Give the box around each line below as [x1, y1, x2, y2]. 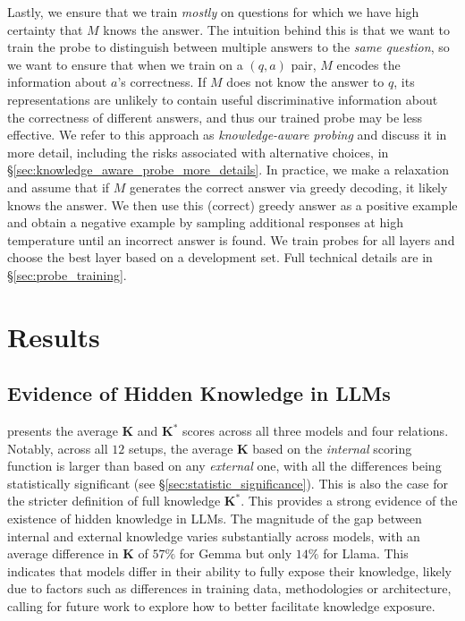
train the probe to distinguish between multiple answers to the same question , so [7, 38, 450, 56]
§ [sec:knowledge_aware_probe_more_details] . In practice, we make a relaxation [7, 160, 449, 179]
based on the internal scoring [252, 438, 412, 457]
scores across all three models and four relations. [182, 421, 449, 440]
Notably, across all [7, 438, 108, 457]
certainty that [7, 20, 83, 38]
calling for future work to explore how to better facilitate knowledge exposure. [7, 597, 435, 616]
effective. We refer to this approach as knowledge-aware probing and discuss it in [7, 125, 447, 144]
